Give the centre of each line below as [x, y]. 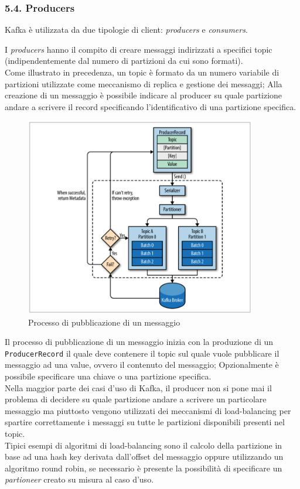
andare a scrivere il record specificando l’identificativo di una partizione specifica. [151, 106]
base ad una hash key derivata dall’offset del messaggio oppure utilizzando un [144, 456]
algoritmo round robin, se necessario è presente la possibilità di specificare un [144, 468]
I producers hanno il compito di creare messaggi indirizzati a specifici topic [139, 49]
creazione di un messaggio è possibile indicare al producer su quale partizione [144, 95]
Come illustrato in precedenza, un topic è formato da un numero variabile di [142, 72]
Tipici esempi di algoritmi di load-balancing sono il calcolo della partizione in [144, 445]
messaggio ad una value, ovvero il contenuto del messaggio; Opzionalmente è [142, 365]
